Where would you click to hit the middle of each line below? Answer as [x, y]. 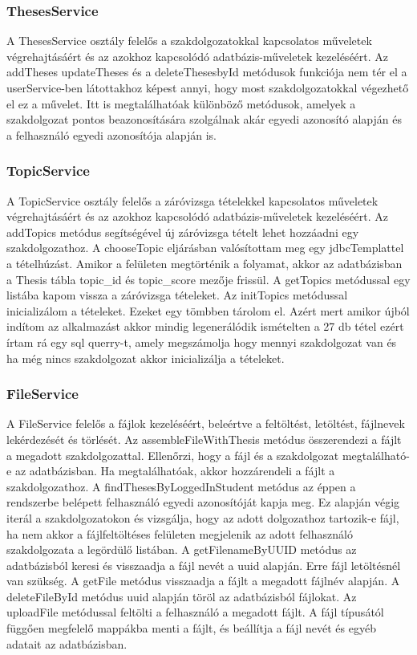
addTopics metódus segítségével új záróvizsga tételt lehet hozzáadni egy [183, 232]
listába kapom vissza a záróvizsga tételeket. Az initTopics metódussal [177, 295]
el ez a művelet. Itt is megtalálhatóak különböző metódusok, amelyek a [181, 103]
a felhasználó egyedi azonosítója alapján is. [111, 134]
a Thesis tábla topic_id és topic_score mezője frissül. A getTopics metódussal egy [208, 279]
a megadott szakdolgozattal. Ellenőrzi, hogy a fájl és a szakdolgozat [173, 455]
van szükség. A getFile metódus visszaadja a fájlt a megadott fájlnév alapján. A [203, 581]
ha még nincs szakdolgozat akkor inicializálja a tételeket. [146, 358]
